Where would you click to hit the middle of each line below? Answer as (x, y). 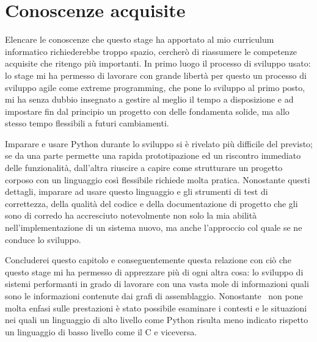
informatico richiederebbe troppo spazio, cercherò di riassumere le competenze (151, 51)
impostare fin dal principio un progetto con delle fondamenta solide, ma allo (147, 111)
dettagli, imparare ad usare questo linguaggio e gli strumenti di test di (137, 191)
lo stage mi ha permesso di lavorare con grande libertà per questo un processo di (156, 75)
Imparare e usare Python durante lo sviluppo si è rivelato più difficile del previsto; (159, 143)
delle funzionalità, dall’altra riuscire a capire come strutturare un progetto (144, 168)
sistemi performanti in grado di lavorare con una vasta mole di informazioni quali (157, 284)
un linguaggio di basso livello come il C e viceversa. (101, 331)
